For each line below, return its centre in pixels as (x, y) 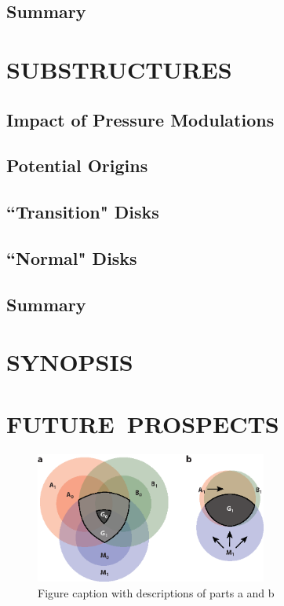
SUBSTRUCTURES (119, 69)
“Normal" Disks (72, 257)
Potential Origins (77, 165)
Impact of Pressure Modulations (140, 119)
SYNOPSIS (70, 362)
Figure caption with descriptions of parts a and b (156, 592)
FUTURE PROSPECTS (143, 423)
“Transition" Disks (83, 212)
